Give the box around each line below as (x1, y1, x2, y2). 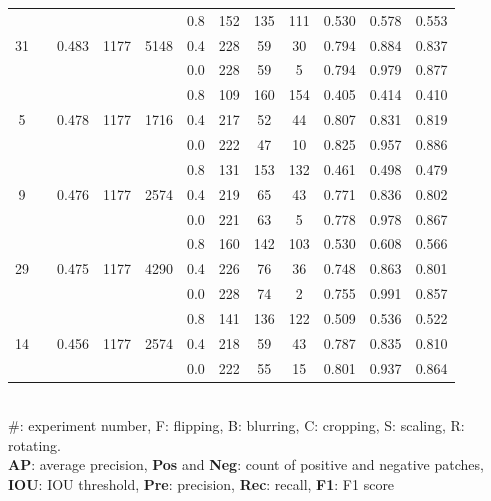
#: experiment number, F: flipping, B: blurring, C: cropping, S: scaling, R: (8, 415, 465, 436)
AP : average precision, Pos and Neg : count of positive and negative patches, (8, 454, 484, 475)
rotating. (8, 434, 61, 455)
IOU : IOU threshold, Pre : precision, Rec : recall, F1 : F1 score (8, 474, 395, 495)
